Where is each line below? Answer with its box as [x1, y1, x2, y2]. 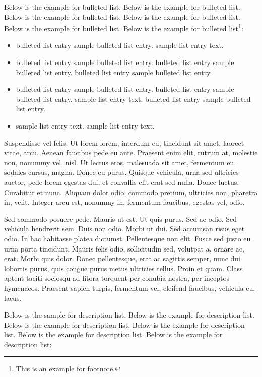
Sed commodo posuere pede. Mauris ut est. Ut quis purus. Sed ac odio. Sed [4, 213, 237, 224]
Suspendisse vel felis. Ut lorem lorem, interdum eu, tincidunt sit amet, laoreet [4, 137, 244, 148]
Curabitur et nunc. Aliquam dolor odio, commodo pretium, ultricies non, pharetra [4, 186, 258, 197]
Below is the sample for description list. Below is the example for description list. [4, 309, 254, 320]
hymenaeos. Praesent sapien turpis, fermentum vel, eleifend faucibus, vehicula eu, [4, 282, 255, 293]
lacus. [4, 292, 22, 303]
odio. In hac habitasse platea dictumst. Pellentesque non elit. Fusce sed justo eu [4, 233, 251, 243]
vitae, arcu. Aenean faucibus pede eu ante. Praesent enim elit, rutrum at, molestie [4, 147, 258, 158]
